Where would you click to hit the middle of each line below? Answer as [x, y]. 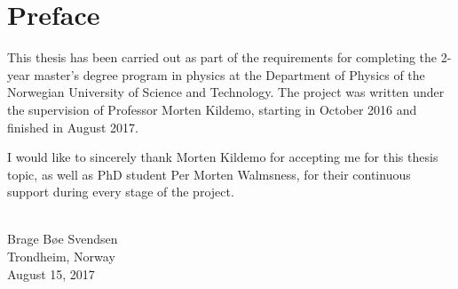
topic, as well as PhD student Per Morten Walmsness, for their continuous [209, 174]
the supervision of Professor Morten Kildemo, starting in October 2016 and [212, 109]
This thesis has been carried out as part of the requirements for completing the [222, 57]
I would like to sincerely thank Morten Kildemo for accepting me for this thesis [223, 157]
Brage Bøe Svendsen [63, 239]
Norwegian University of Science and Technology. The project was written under [226, 92]
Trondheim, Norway [61, 257]
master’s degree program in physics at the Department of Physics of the [229, 74]
